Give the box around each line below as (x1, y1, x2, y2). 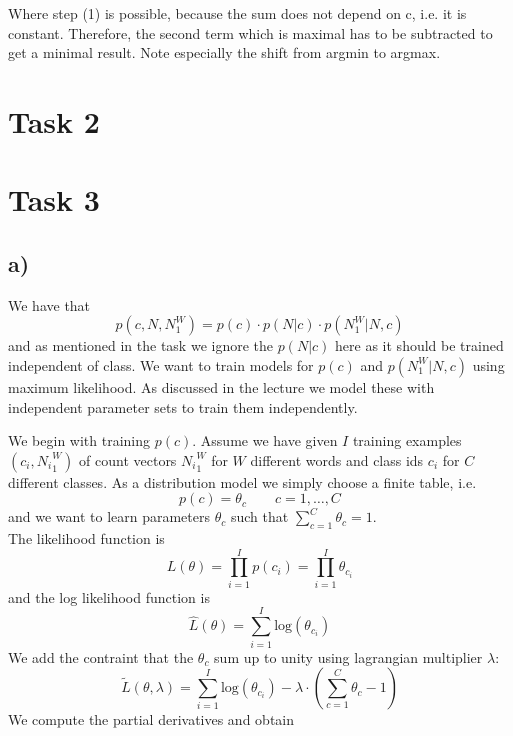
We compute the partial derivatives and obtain (8, 709, 295, 730)
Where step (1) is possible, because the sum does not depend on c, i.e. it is (8, 3, 467, 23)
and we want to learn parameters (8, 506, 211, 527)
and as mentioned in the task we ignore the (8, 335, 274, 356)
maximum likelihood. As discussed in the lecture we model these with (8, 376, 435, 397)
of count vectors (79, 449, 177, 470)
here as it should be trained (335, 335, 504, 356)
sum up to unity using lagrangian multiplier (214, 646, 483, 667)
